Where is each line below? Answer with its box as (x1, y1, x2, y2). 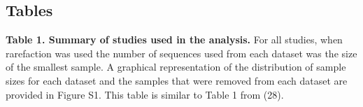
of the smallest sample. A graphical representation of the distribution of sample (6, 59, 346, 74)
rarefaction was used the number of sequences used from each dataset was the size (6, 45, 357, 60)
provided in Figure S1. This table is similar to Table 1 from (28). (6, 87, 284, 101)
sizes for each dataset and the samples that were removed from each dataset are (6, 73, 348, 87)
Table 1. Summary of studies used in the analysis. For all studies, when (6, 32, 343, 47)
